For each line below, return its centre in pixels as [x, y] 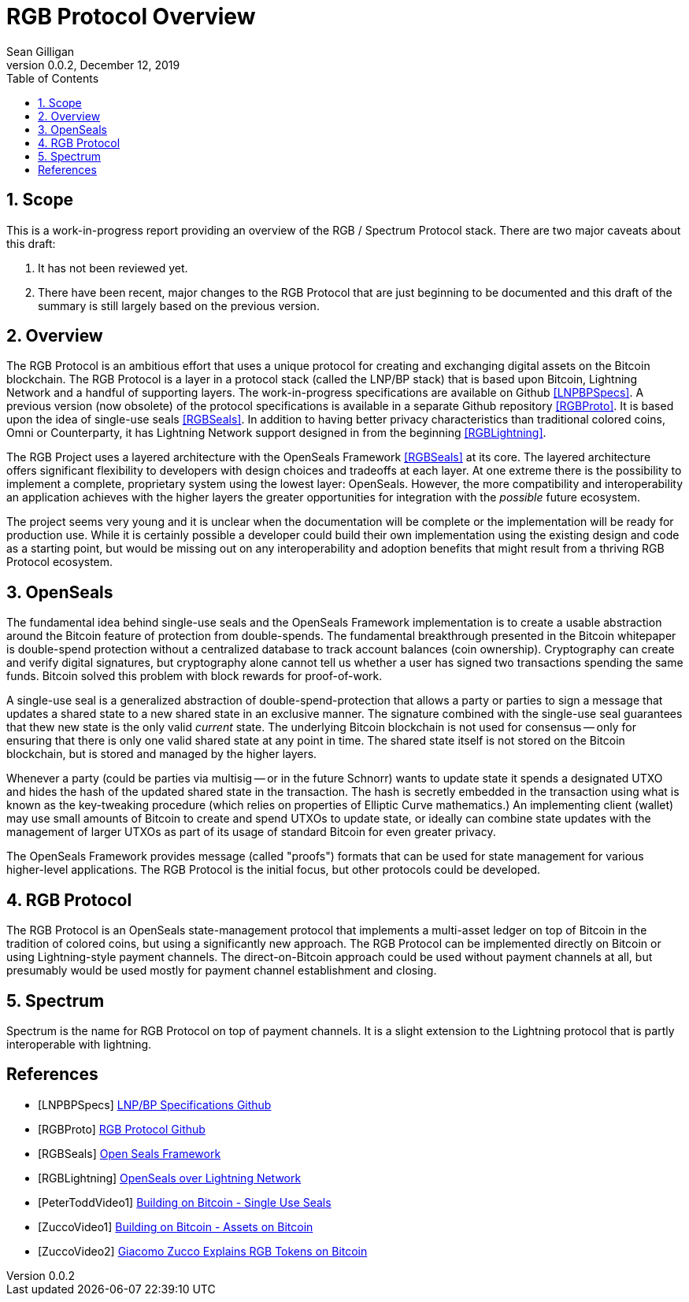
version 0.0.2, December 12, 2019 [93, 65]
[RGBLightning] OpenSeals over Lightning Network [170, 1178]
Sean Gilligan [41, 51]
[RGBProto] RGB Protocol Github [122, 1129]
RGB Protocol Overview [131, 17]
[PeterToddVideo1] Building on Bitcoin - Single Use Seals [185, 1202]
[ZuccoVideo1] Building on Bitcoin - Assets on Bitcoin [176, 1226]
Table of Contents [53, 78]
